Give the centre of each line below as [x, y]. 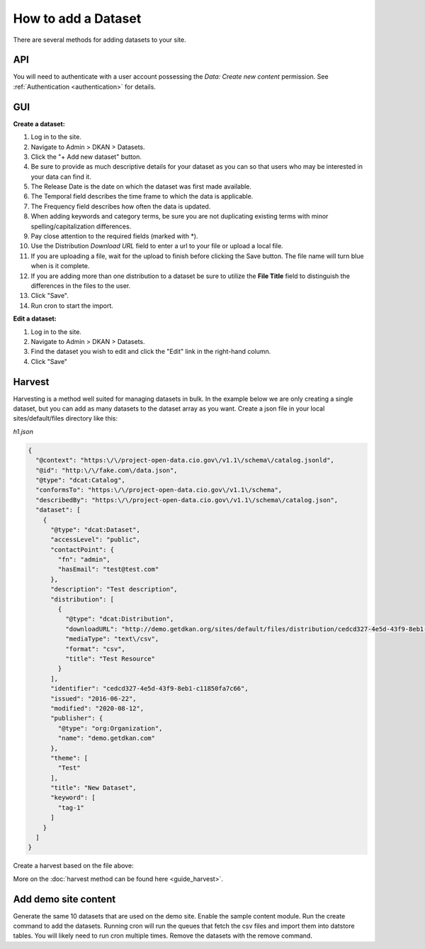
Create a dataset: [39, 123]
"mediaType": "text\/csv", [112, 639]
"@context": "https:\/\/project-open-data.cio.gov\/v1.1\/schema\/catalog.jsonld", [185, 460]
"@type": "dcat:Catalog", [80, 480]
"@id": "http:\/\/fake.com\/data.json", [107, 470]
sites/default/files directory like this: [66, 418]
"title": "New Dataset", [94, 788]
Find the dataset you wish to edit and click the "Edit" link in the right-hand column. [151, 352]
